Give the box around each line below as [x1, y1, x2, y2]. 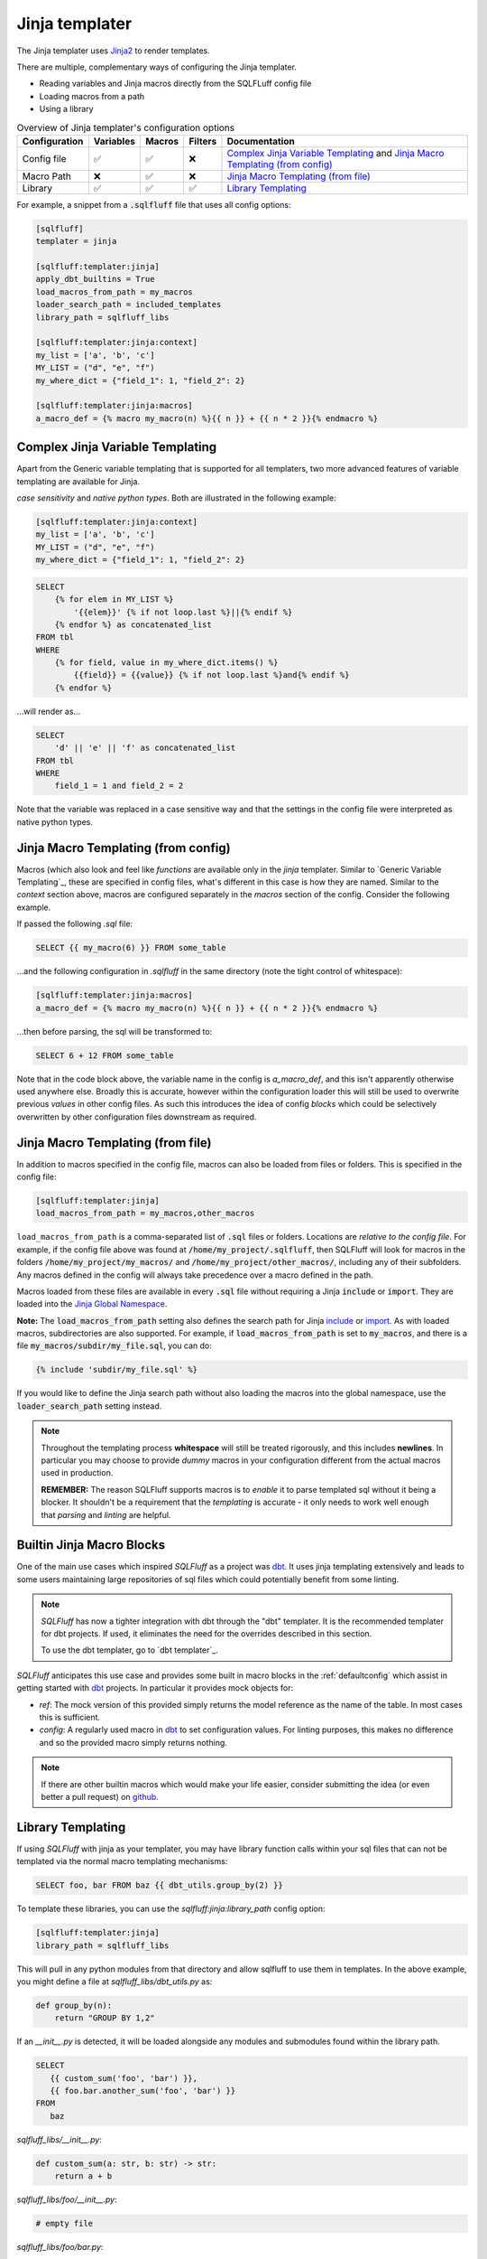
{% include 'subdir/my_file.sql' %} [35, 1364, 198, 1375]
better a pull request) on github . [41, 1791, 160, 1802]
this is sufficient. [39, 1712, 101, 1722]
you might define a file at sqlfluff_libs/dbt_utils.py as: [16, 1975, 213, 1987]
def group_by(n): [35, 2000, 113, 2011]
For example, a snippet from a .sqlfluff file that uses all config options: [16, 199, 291, 210]
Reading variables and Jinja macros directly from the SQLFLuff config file [39, 78, 312, 89]
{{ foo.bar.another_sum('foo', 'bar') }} [50, 2086, 236, 2096]
